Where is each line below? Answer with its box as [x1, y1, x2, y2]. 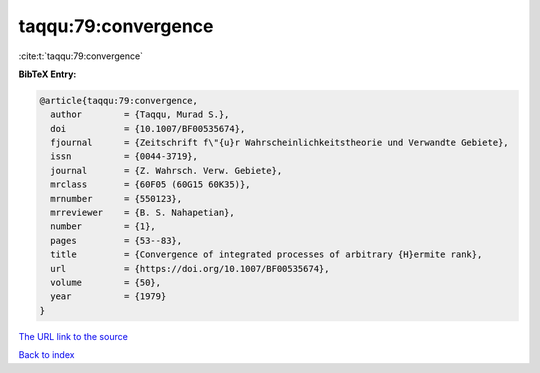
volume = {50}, [50, 277, 162, 288]
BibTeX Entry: [18, 68, 77, 80]
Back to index [18, 349, 75, 361]
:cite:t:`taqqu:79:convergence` [18, 50, 144, 62]
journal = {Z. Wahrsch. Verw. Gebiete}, [50, 165, 283, 176]
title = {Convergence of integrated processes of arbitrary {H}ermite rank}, [50, 249, 483, 260]
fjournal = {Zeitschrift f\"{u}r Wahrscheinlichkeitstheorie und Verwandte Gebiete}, [50, 137, 509, 149]
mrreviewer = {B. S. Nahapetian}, [50, 207, 235, 219]
